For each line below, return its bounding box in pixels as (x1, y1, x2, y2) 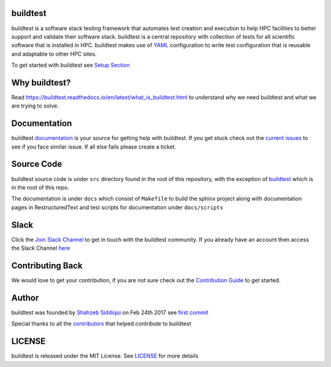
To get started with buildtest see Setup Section (11, 61, 130, 69)
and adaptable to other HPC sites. (11, 50, 97, 58)
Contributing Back (11, 260, 83, 271)
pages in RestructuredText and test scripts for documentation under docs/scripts (11, 203, 224, 211)
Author (11, 292, 39, 303)
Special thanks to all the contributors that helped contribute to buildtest (11, 320, 191, 328)
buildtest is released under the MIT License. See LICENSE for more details (11, 352, 199, 360)
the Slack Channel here (11, 244, 70, 252)
